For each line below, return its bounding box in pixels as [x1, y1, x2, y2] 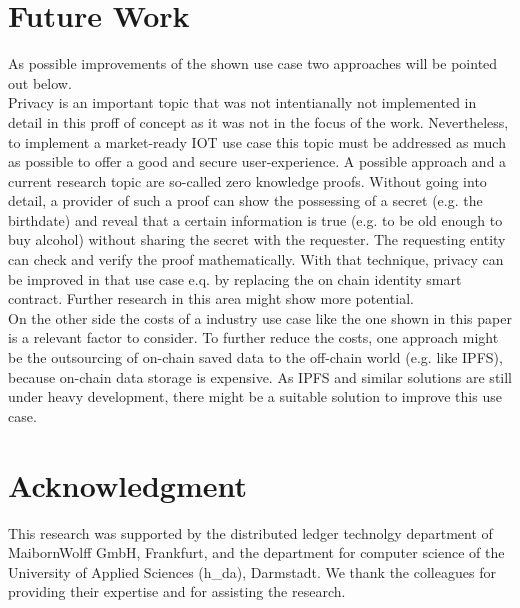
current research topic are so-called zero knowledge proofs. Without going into [8, 170, 487, 191]
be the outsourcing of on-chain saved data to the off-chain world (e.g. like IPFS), [8, 347, 503, 368]
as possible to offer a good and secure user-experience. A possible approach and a [8, 151, 507, 172]
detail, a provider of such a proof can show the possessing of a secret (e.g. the [8, 190, 483, 211]
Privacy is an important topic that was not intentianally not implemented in [8, 92, 477, 113]
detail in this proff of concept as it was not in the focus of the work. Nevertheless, [8, 111, 509, 132]
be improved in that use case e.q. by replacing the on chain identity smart [8, 268, 462, 289]
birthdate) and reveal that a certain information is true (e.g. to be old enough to [8, 209, 503, 230]
